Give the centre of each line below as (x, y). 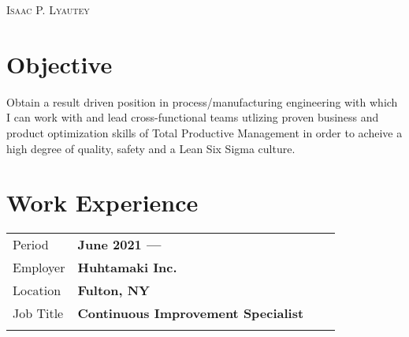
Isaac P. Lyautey (48, 9)
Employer (39, 268)
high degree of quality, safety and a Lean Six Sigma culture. (151, 148)
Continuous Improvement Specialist (191, 313)
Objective (59, 64)
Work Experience (102, 202)
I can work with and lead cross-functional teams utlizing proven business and (193, 117)
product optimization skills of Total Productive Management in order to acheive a (204, 132)
